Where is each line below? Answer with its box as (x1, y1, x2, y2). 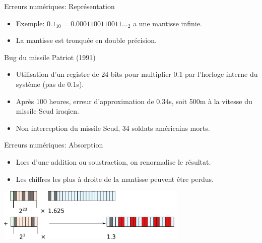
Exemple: (16, 18, 45, 28)
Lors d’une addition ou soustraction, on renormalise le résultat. (16, 156, 211, 167)
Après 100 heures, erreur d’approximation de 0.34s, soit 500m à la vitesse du (16, 95, 252, 106)
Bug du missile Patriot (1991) (4, 52, 96, 62)
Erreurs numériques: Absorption (4, 139, 103, 150)
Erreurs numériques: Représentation (4, 1, 115, 11)
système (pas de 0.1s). (16, 78, 84, 89)
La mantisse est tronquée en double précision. (16, 35, 157, 45)
